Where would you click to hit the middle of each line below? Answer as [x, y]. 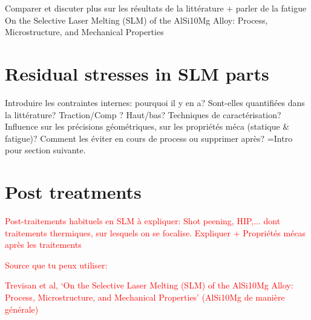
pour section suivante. [45, 150]
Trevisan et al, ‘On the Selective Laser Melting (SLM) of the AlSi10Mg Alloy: [149, 285]
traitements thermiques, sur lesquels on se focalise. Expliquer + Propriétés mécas [155, 232]
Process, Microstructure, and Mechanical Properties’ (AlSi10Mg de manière [145, 297]
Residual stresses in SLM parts [137, 73]
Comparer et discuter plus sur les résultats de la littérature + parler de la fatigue [156, 8]
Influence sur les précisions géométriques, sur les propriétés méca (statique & [147, 126]
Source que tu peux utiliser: [56, 265]
